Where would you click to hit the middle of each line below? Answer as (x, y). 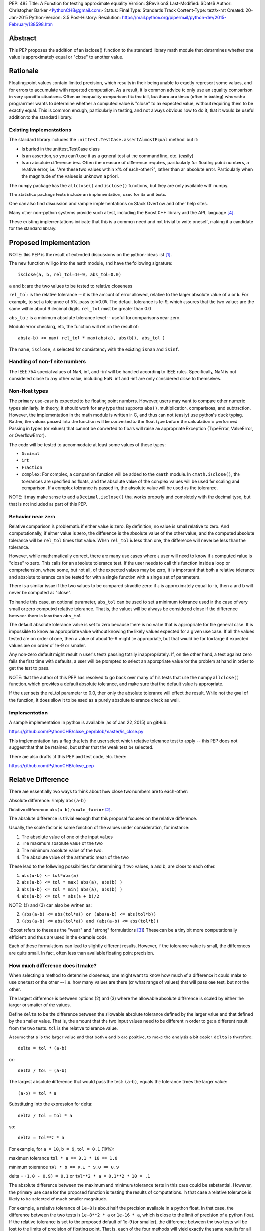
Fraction (32, 467)
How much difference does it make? (53, 966)
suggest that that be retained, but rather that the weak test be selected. (81, 747)
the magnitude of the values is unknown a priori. (70, 176)
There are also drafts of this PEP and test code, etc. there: (68, 756)
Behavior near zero (32, 517)
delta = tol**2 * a (41, 1138)
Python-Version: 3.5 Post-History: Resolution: (75, 17)
